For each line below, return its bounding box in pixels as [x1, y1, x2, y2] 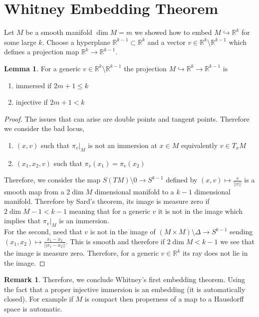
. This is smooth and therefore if [65, 236, 165, 246]
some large [4, 36, 36, 47]
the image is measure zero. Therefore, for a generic [4, 248, 159, 258]
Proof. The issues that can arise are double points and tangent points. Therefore [4, 113, 250, 124]
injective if [15, 97, 48, 107]
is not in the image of [90, 226, 156, 237]
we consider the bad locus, [4, 123, 85, 134]
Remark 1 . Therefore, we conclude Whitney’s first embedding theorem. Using [4, 274, 246, 285]
